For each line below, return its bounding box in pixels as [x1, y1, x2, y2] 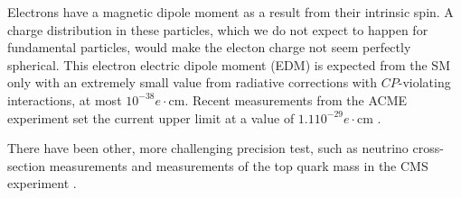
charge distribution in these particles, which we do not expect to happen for [7, 20, 428, 39]
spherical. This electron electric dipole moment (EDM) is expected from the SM [7, 55, 450, 74]
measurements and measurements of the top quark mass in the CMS [49, 156, 428, 175]
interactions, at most [7, 90, 122, 109]
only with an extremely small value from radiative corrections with [7, 73, 378, 92]
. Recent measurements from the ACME [184, 90, 408, 109]
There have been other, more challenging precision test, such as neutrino [7, 139, 409, 157]
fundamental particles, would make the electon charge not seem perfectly [7, 38, 411, 57]
